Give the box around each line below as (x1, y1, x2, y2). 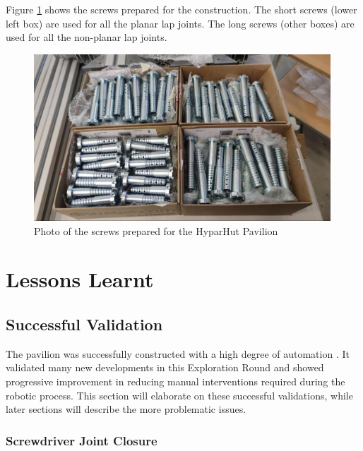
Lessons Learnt (6, 265, 154, 294)
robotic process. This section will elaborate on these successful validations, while (6, 387, 353, 402)
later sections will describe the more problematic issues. (6, 402, 246, 416)
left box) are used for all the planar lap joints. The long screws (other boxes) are (6, 16, 355, 30)
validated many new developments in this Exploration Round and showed (6, 360, 324, 375)
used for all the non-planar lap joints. (6, 30, 167, 44)
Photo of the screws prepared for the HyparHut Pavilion (34, 223, 278, 238)
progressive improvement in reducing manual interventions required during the (6, 374, 345, 389)
